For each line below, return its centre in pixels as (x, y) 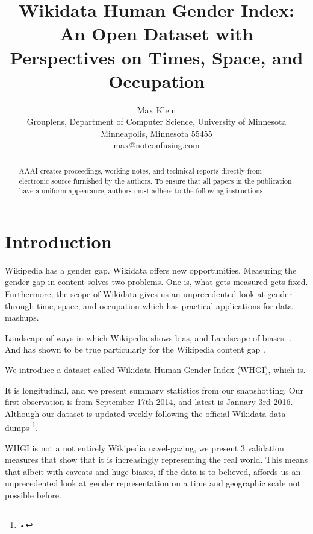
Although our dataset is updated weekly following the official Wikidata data (145, 413)
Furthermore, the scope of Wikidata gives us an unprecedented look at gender (149, 293)
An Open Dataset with (156, 33)
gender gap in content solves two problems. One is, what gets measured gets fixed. (156, 282)
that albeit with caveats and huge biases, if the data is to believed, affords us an (153, 471)
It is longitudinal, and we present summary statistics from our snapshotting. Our (154, 390)
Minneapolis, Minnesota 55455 (156, 133)
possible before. (33, 495)
